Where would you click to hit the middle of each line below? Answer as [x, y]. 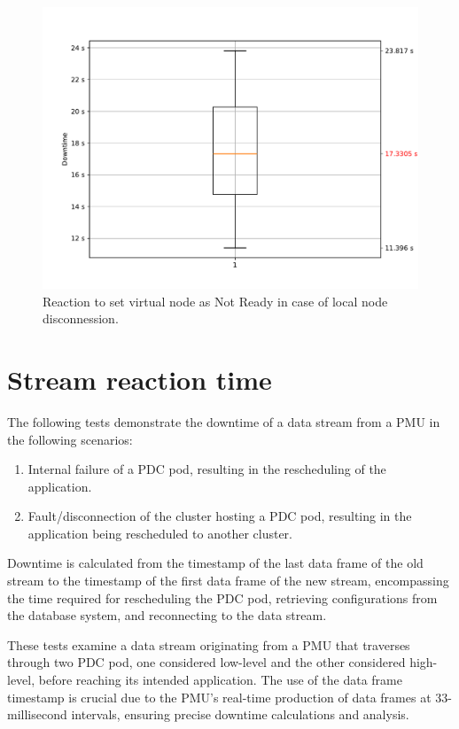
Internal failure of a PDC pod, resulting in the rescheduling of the [207, 469]
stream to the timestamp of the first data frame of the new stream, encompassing [228, 581]
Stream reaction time [140, 379]
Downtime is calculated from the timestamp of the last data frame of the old [215, 563]
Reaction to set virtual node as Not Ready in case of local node [215, 301]
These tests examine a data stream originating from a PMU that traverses [209, 644]
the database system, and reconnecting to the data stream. [167, 615]
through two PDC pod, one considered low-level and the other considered [206, 662]
